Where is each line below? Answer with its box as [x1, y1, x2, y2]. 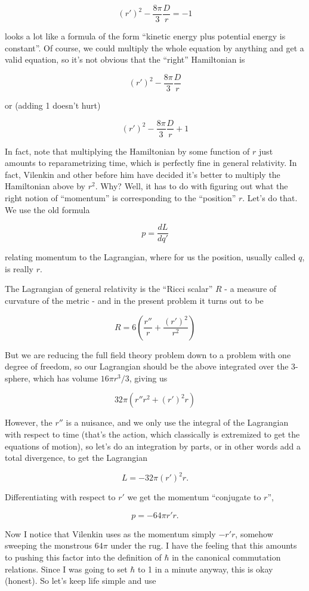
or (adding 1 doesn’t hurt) [5, 98, 101, 111]
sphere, [5, 371, 30, 384]
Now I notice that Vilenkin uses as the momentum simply [5, 527, 216, 540]
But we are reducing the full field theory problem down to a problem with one [5, 348, 291, 361]
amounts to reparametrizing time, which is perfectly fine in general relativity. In [5, 156, 297, 169]
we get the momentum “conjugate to [127, 491, 261, 503]
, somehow [235, 527, 273, 540]
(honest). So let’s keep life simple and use [5, 574, 156, 587]
